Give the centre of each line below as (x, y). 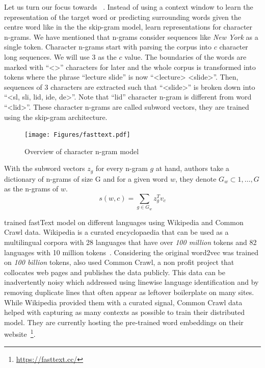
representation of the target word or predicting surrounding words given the (123, 17)
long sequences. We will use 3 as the (60, 56)
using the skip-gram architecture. (56, 117)
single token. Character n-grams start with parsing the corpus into (108, 47)
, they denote (196, 178)
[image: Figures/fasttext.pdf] (77, 135)
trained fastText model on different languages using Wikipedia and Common (124, 222)
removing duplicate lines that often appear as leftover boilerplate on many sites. (129, 292)
